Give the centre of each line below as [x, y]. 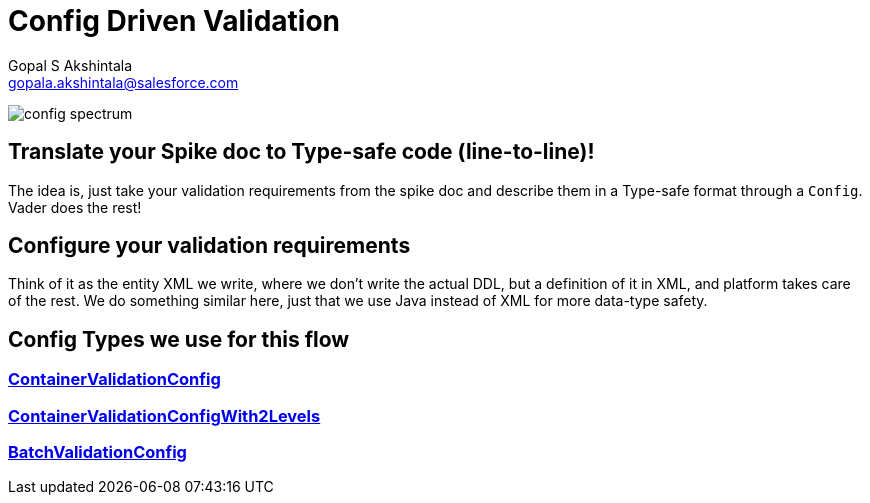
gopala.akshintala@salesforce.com [123, 82]
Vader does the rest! [75, 207]
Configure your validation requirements [209, 246]
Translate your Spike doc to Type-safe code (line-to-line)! [301, 152]
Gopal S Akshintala [70, 65]
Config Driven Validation [174, 21]
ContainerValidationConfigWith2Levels [164, 415]
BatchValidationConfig [97, 452]
